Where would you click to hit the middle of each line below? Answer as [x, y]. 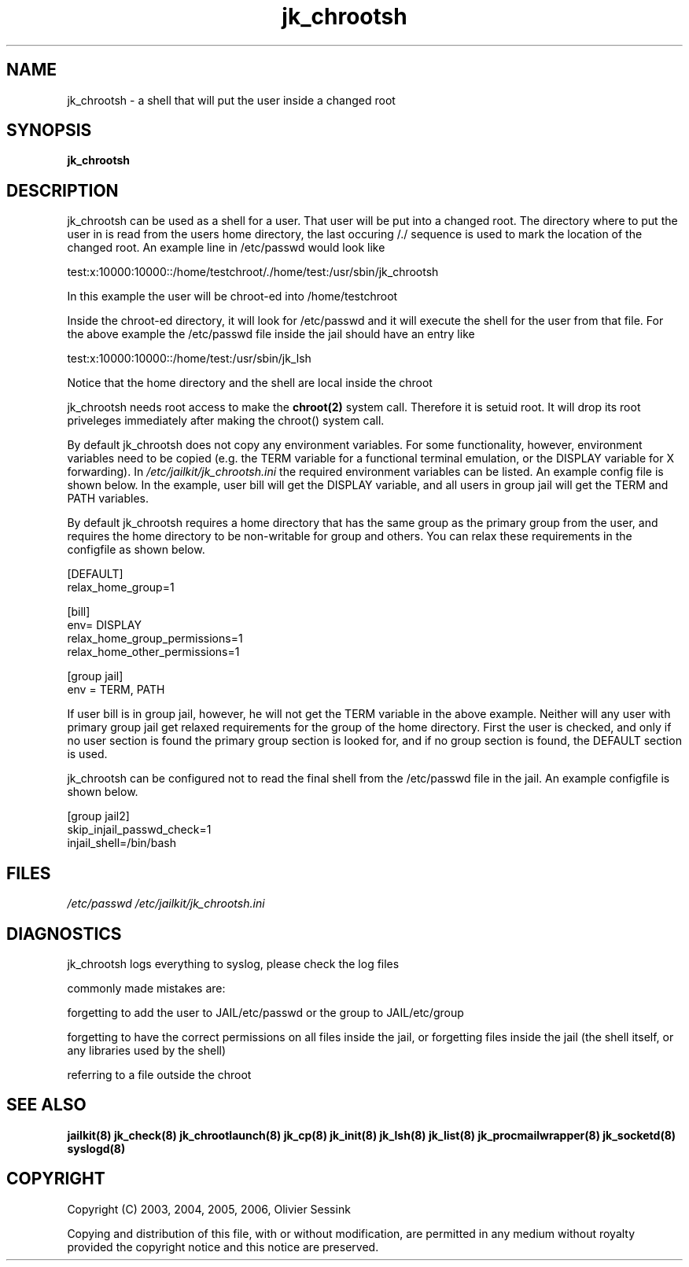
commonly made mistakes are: [146, 988]
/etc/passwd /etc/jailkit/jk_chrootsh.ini [166, 904]
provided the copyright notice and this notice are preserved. [223, 1247]
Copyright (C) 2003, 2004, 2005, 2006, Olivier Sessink [209, 1209]
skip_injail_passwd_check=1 [139, 830]
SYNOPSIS [49, 131]
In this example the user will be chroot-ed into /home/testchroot [232, 296]
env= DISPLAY [104, 625]
